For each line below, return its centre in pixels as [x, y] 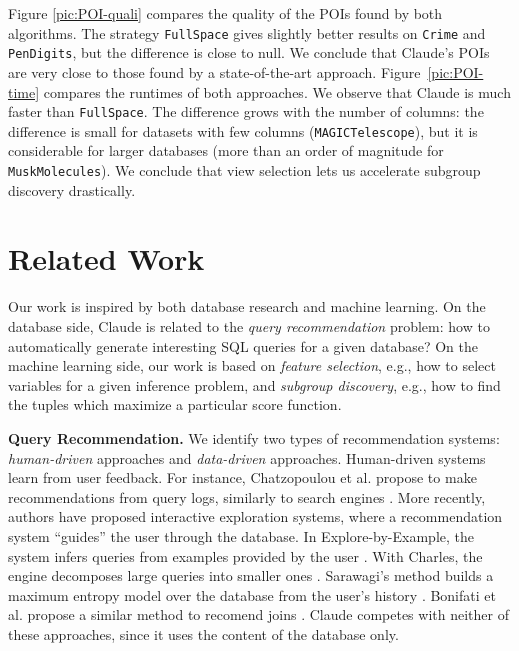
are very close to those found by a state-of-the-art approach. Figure [214, 71]
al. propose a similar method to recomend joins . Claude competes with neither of [258, 614]
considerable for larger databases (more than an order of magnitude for [226, 150]
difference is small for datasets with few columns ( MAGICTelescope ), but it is [243, 130]
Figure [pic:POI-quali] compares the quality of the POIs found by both [225, 13]
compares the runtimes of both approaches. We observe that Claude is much [277, 91]
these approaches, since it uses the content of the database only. [203, 633]
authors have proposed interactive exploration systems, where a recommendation [255, 516]
